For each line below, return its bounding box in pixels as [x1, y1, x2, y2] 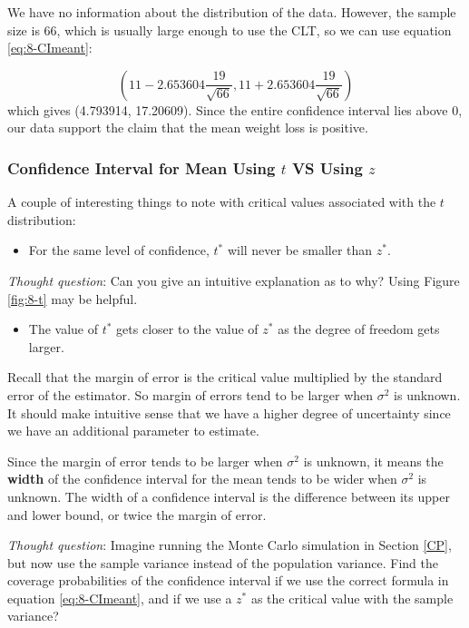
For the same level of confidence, [28, 240, 210, 260]
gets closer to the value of [116, 319, 259, 339]
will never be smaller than [227, 240, 373, 260]
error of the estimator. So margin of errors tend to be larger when [7, 385, 374, 404]
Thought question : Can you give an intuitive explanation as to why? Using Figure [7, 270, 460, 289]
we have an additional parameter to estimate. [7, 421, 259, 440]
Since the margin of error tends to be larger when [7, 451, 283, 470]
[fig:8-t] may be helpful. [7, 289, 138, 308]
